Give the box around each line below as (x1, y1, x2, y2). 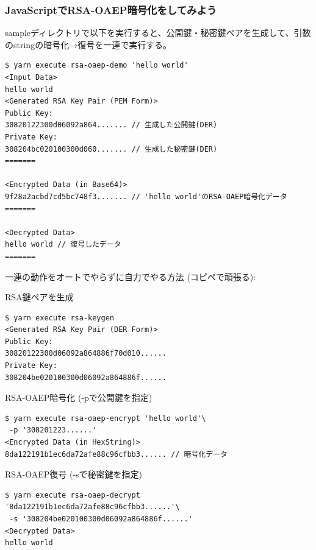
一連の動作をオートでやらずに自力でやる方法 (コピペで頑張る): (5, 270, 256, 283)
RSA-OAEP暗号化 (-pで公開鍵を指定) (5, 391, 153, 404)
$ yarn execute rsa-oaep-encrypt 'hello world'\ (5, 414, 206, 423)
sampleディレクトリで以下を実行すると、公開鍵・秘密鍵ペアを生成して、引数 (5, 26, 311, 39)
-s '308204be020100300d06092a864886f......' (9, 515, 193, 523)
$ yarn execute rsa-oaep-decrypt (5, 490, 140, 499)
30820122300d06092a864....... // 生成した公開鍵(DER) (5, 121, 218, 130)
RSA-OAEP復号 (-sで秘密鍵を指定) (5, 468, 143, 481)
